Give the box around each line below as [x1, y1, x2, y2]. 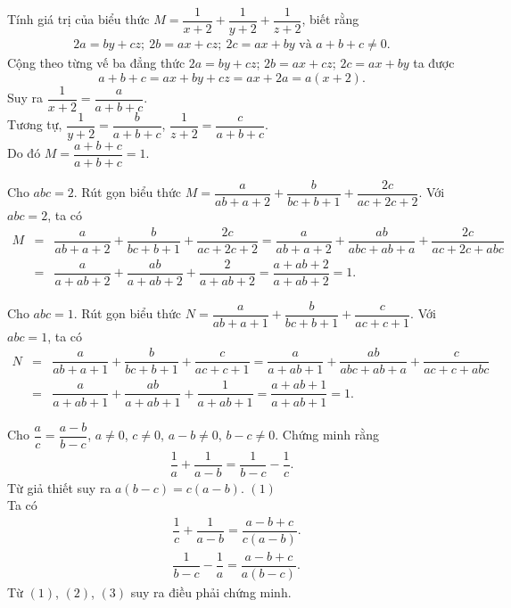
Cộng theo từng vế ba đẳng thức [7, 53, 185, 72]
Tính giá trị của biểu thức [7, 10, 150, 29]
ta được [413, 53, 455, 72]
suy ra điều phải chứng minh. [130, 583, 292, 602]
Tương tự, [7, 115, 62, 134]
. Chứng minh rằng [275, 425, 379, 444]
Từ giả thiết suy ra [7, 478, 111, 497]
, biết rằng [301, 10, 359, 29]
